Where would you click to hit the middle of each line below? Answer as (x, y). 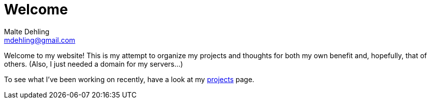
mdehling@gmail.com (40, 40)
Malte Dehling (27, 31)
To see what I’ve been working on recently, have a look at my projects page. (129, 79)
